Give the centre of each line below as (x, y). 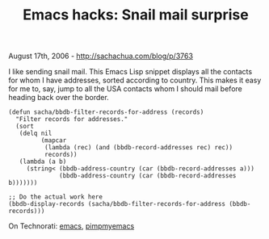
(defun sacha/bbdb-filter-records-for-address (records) (106, 112)
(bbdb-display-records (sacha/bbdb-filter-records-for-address (117, 204)
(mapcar (54, 140)
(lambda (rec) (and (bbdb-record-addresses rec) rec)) (138, 148)
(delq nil (36, 134)
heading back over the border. (59, 98)
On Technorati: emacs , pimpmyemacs (71, 226)
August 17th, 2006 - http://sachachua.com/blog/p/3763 (101, 56)
